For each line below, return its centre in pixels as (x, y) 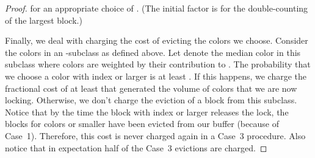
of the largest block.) (44, 20)
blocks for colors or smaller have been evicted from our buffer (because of (142, 124)
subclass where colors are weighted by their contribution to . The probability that (158, 64)
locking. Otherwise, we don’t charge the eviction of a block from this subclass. (151, 100)
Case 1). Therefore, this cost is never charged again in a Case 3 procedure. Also (155, 135)
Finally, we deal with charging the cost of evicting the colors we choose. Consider (157, 40)
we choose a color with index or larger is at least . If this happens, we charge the (156, 76)
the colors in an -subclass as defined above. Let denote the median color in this (153, 52)
